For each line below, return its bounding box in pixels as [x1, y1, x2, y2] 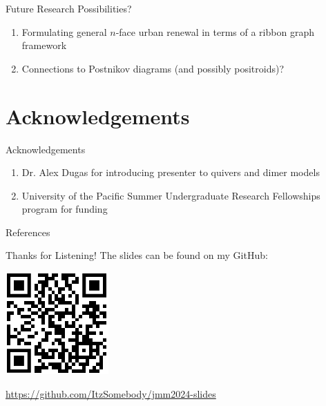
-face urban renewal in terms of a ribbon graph [115, 24, 314, 39]
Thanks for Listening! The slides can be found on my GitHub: [6, 248, 268, 262]
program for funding [21, 202, 108, 216]
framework [21, 38, 67, 52]
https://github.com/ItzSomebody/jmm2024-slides [6, 386, 216, 400]
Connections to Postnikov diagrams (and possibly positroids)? [21, 61, 285, 75]
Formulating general [21, 24, 107, 39]
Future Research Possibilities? [6, 1, 132, 15]
